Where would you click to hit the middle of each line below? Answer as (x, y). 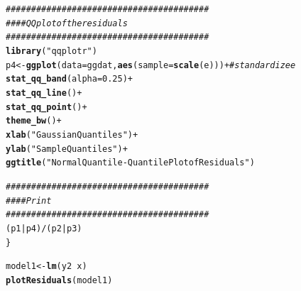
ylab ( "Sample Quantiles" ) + (67, 149)
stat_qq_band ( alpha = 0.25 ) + (70, 79)
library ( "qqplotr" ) (51, 51)
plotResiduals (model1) (59, 280)
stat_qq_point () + (46, 107)
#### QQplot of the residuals (67, 23)
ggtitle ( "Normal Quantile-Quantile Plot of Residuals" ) (130, 163)
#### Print (29, 201)
